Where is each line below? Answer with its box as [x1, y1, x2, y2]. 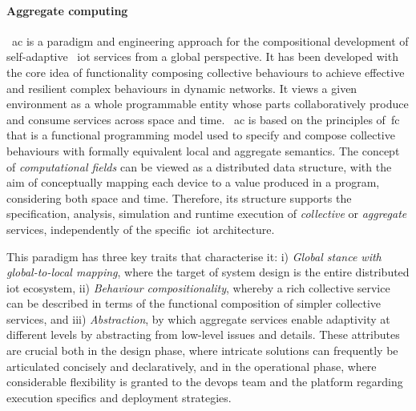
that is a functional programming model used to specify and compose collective [6, 127, 395, 143]
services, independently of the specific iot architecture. [6, 220, 275, 237]
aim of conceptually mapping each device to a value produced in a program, [6, 174, 380, 191]
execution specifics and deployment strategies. [6, 389, 232, 405]
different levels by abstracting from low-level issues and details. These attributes [6, 326, 400, 343]
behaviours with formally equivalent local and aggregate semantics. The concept [6, 142, 400, 159]
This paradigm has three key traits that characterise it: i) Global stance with [6, 248, 382, 264]
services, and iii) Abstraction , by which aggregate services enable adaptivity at [6, 310, 390, 327]
